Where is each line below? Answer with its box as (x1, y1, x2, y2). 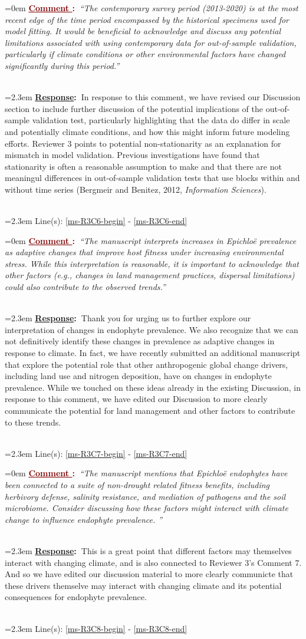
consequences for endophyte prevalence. (5, 591, 147, 603)
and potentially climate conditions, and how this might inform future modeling (5, 125, 290, 137)
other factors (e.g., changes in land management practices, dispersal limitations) (5, 269, 295, 281)
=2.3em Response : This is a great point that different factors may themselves (5, 544, 292, 556)
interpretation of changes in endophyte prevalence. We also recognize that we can (5, 323, 298, 335)
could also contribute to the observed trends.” (5, 281, 166, 293)
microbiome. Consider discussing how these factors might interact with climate (5, 502, 288, 514)
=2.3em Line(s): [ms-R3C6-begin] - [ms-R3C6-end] (5, 215, 187, 227)
